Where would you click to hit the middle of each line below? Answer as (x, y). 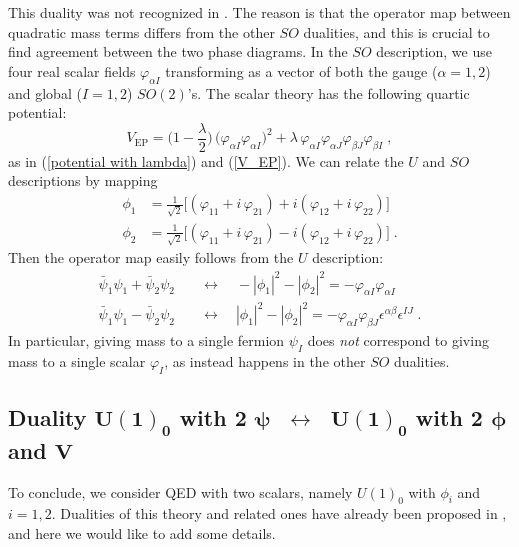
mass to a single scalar (77, 360)
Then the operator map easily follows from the (151, 257)
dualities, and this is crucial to (396, 31)
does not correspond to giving (398, 339)
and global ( (45, 92)
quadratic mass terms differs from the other (141, 31)
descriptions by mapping (83, 180)
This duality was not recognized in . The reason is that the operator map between (259, 12)
